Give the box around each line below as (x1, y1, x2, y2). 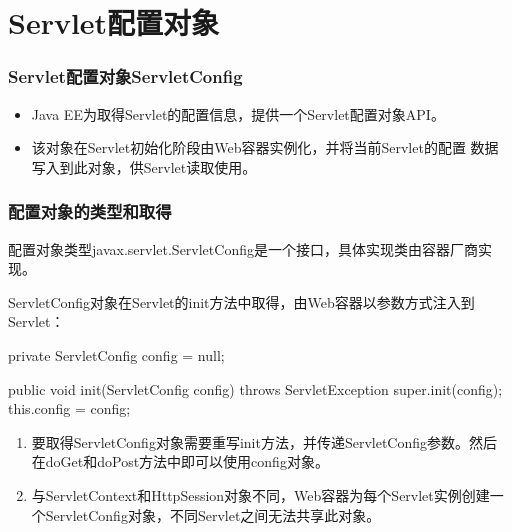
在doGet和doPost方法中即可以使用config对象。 (31, 451, 329, 472)
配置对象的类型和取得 (8, 199, 172, 224)
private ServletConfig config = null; (8, 344, 225, 365)
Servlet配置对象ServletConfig (8, 64, 243, 89)
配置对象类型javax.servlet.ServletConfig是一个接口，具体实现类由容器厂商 (8, 238, 478, 259)
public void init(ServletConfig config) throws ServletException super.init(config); (8, 378, 503, 399)
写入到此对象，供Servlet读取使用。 (31, 156, 257, 177)
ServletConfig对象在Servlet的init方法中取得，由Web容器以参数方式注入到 (8, 291, 475, 312)
